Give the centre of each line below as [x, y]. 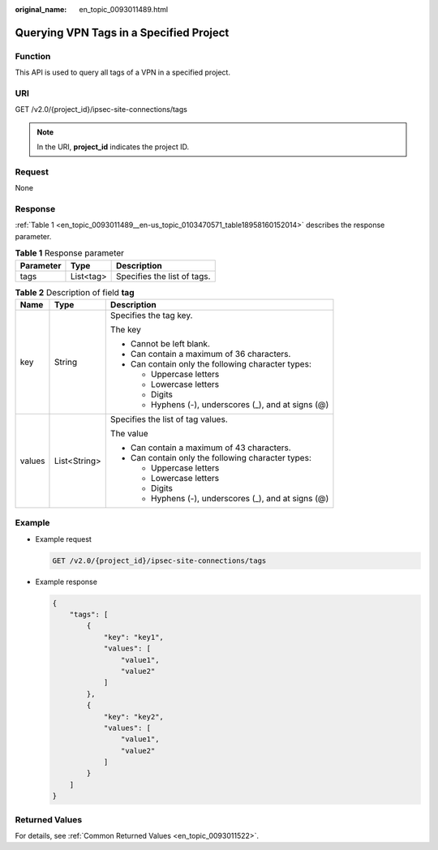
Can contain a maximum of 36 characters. [210, 354]
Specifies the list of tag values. [169, 419]
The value [129, 433]
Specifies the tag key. [151, 315]
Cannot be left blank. [170, 343]
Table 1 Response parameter [70, 253]
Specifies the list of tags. [163, 276]
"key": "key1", [133, 637]
